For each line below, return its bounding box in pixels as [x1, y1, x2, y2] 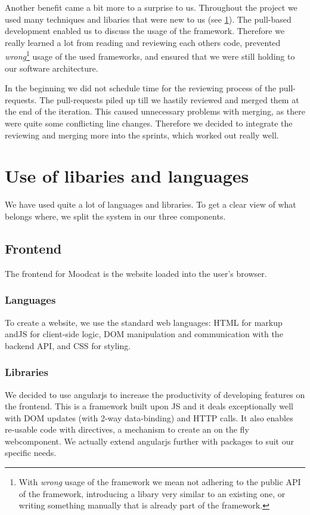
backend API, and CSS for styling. [5, 339, 131, 351]
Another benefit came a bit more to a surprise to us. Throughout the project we [5, 1, 297, 13]
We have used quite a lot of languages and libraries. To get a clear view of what [5, 198, 296, 211]
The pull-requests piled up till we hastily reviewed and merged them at [39, 93, 299, 106]
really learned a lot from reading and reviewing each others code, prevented [5, 36, 281, 48]
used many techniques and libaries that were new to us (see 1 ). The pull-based [5, 13, 292, 25]
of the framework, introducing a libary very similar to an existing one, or [18, 487, 286, 499]
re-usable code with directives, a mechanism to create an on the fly [5, 423, 249, 436]
